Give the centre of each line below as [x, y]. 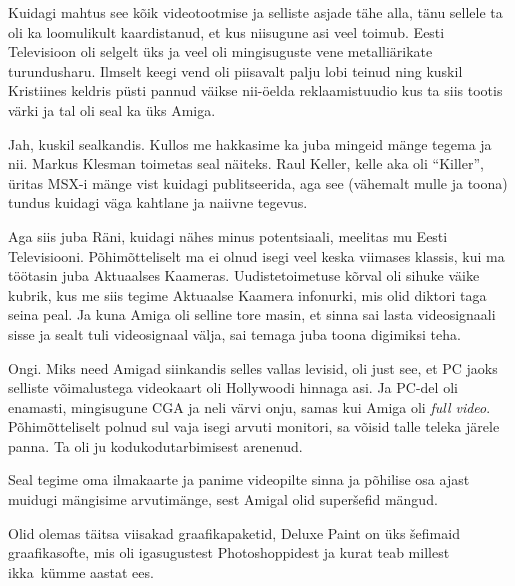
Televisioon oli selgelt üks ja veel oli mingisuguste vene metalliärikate [220, 51]
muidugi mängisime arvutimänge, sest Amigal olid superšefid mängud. [223, 499]
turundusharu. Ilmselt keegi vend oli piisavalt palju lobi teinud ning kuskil [235, 70]
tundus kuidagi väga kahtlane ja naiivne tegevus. [158, 202]
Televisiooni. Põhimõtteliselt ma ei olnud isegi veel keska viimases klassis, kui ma [256, 255]
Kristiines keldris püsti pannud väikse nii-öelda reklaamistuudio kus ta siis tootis [255, 90]
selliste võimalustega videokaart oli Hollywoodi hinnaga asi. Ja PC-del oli [233, 387]
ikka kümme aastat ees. [81, 571]
